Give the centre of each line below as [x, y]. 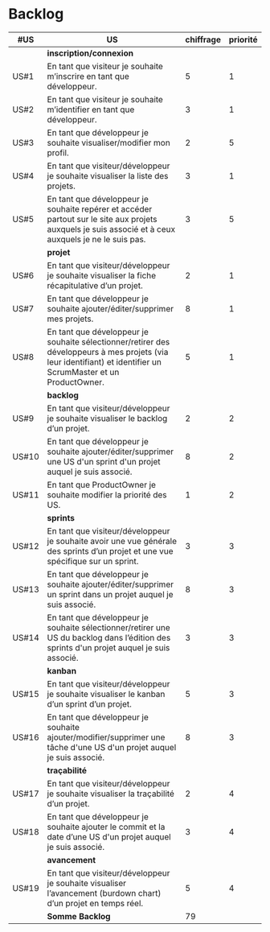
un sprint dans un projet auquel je [110, 594]
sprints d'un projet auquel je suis [108, 647]
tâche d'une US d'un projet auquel [112, 747]
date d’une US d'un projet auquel [109, 836]
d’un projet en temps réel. [95, 903]
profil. [58, 152]
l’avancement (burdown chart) [104, 893]
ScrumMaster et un [83, 372]
